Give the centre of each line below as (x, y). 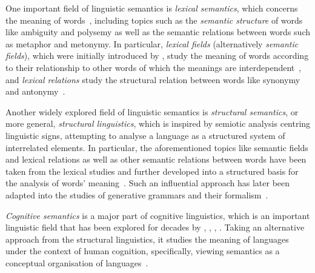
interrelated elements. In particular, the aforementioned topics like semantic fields (157, 147)
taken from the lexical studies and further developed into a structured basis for (152, 171)
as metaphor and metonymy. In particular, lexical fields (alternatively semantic (152, 43)
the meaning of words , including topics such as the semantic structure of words (154, 20)
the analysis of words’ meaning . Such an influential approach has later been (148, 183)
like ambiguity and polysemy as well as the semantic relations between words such (158, 32)
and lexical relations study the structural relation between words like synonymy (153, 79)
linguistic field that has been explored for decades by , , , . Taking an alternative (155, 227)
